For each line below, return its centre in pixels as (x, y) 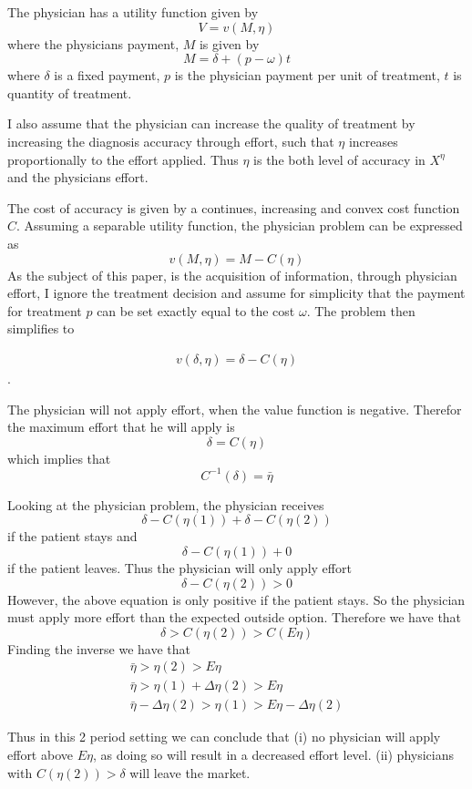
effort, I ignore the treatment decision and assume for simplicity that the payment (236, 293)
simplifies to (41, 328)
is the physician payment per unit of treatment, (307, 75)
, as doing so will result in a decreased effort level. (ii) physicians (273, 755)
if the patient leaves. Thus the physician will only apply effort (180, 568)
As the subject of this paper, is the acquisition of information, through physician (232, 275)
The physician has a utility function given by (133, 12)
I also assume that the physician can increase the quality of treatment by (211, 123)
